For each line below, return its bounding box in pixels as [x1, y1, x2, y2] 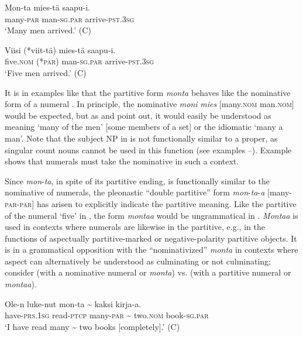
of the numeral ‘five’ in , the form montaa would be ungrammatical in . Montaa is [5, 209, 298, 221]
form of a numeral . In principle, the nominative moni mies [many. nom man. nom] [5, 98, 294, 110]
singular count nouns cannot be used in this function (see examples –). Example [5, 143, 292, 156]
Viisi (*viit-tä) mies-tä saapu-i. [5, 43, 116, 56]
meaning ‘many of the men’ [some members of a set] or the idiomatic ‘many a [5, 121, 283, 133]
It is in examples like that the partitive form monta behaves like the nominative [5, 86, 291, 98]
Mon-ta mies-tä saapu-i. [5, 1, 90, 13]
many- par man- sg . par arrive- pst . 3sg [5, 12, 135, 25]
